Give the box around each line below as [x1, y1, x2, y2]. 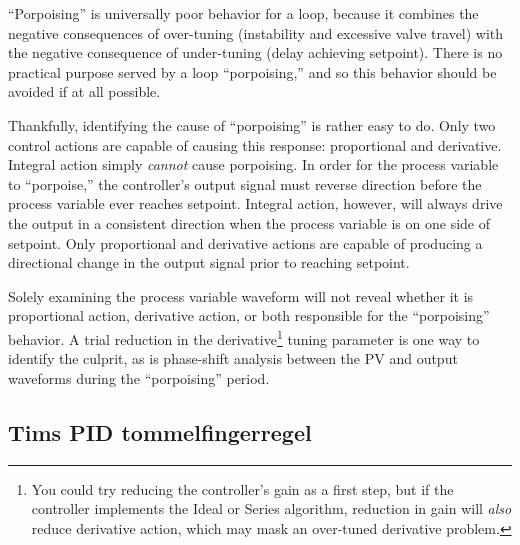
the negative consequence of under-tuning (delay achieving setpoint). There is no [8, 42, 503, 63]
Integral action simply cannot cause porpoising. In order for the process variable [8, 154, 499, 175]
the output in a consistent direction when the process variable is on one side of [8, 212, 491, 233]
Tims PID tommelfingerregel [8, 416, 312, 447]
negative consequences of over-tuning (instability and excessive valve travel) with [8, 22, 504, 43]
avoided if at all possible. [8, 81, 161, 102]
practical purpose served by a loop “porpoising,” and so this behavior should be [8, 61, 497, 82]
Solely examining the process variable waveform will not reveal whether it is [8, 285, 474, 306]
